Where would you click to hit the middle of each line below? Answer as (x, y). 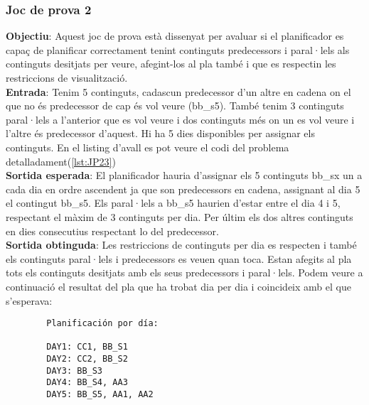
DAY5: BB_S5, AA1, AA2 (100, 395)
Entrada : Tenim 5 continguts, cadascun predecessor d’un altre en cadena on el (178, 91)
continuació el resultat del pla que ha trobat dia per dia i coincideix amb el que (178, 286)
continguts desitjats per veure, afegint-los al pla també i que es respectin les (171, 64)
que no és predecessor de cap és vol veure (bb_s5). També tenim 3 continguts (175, 106)
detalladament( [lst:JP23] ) (61, 161)
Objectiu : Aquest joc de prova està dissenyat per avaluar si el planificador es (175, 36)
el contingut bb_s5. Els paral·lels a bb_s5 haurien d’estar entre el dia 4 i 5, (173, 203)
